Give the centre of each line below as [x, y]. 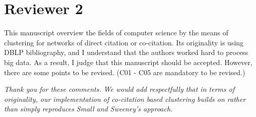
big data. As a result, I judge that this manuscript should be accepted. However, [128, 62]
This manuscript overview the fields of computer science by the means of [116, 33]
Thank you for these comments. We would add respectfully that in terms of [119, 89]
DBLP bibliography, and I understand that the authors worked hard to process [126, 52]
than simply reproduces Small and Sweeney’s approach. [88, 109]
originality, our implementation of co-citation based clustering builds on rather [125, 99]
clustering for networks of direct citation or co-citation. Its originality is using [124, 42]
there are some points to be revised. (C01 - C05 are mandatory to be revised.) [125, 72]
